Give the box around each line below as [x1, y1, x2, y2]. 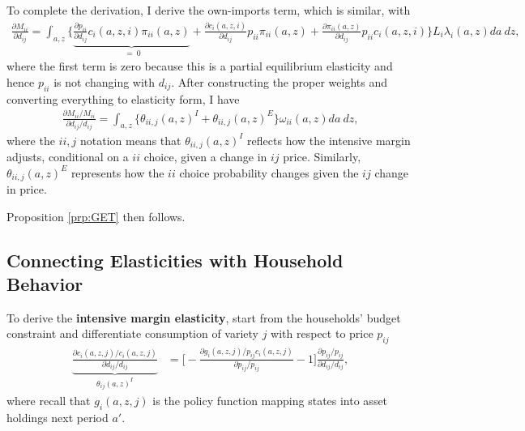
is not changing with [53, 73, 156, 90]
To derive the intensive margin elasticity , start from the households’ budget [6, 309, 401, 326]
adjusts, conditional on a [6, 148, 129, 165]
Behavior [6, 271, 83, 297]
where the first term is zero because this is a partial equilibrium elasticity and [6, 58, 393, 75]
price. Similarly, [283, 148, 361, 165]
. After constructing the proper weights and [171, 73, 387, 90]
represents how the [70, 164, 164, 181]
